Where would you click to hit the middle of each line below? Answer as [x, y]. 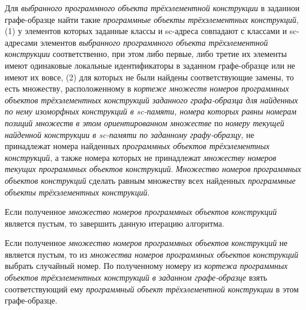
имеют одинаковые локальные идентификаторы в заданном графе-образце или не [150, 65]
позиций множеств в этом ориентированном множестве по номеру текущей [144, 122]
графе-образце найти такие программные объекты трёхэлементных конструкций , [152, 19]
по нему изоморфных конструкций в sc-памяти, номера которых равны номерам [151, 111]
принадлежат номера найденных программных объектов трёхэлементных [137, 146]
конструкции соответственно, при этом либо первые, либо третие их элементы [146, 54]
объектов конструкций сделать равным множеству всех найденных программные [150, 180]
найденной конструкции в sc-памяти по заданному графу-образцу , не [129, 134]
